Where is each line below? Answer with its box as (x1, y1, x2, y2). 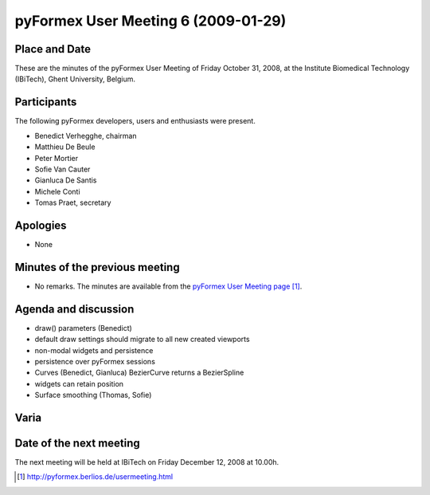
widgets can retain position (34, 379, 123, 388)
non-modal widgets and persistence (34, 345, 154, 355)
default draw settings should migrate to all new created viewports (34, 335, 250, 344)
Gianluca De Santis (34, 175, 97, 185)
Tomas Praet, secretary (34, 198, 111, 207)
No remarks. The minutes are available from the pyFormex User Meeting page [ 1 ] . (34, 281, 303, 291)
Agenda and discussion (14, 302, 135, 316)
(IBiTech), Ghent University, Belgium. (14, 74, 135, 84)
